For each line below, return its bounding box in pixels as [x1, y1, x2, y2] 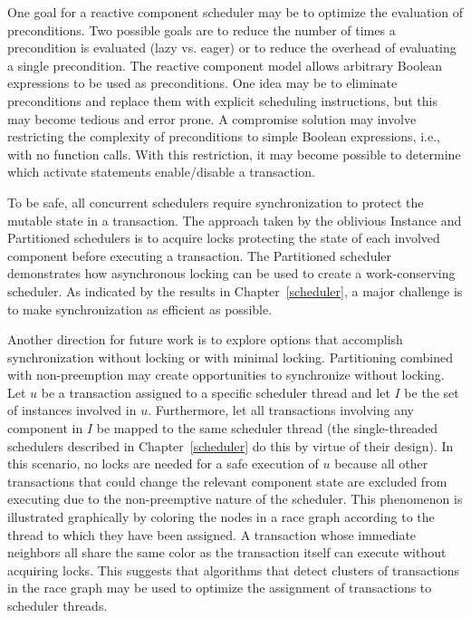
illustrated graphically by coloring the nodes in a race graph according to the [7, 507, 435, 526]
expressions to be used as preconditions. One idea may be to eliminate [7, 73, 398, 92]
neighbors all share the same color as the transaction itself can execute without [7, 543, 447, 562]
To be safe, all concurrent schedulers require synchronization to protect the [7, 192, 424, 211]
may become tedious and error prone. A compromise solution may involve [7, 109, 417, 128]
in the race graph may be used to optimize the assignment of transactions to [7, 578, 432, 597]
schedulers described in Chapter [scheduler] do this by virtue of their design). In [7, 436, 454, 455]
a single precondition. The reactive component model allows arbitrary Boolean [7, 55, 443, 74]
